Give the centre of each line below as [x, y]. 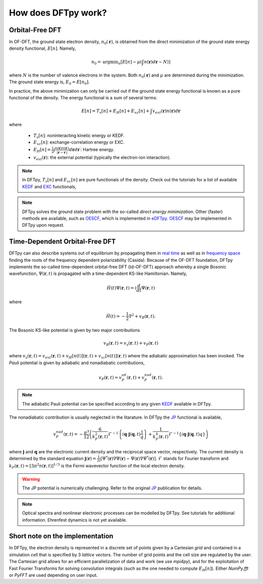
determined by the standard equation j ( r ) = [53, 458]
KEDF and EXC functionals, [49, 186]
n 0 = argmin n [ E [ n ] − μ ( [117, 62]
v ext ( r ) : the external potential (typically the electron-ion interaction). [102, 158]
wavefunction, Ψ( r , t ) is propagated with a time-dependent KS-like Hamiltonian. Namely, [98, 273]
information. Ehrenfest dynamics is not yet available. [75, 520]
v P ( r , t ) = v [110, 378]
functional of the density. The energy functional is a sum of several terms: [83, 98]
